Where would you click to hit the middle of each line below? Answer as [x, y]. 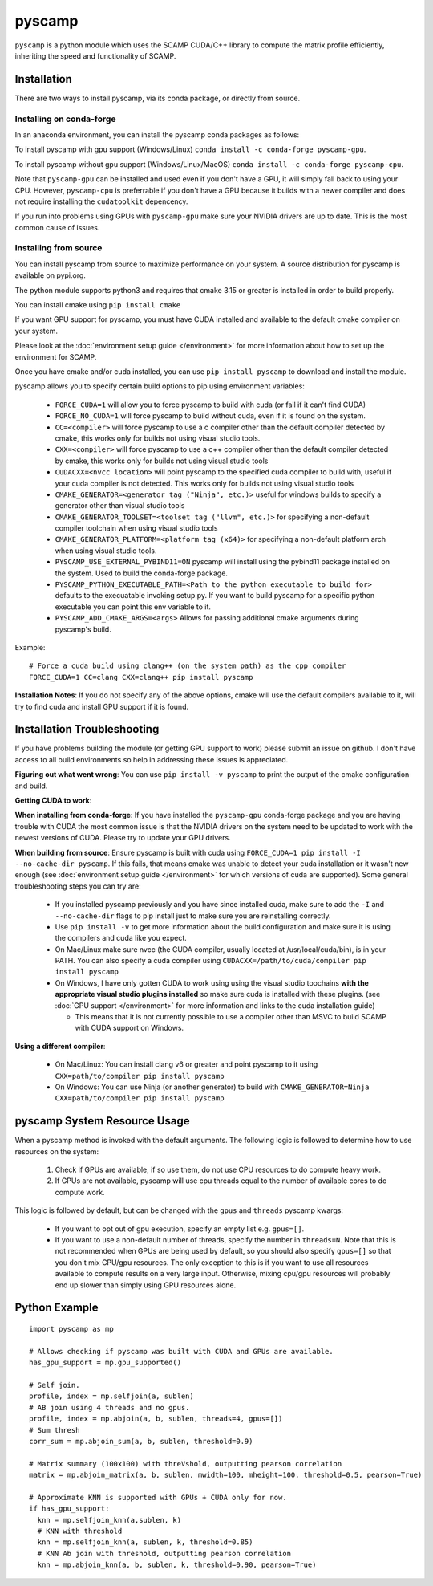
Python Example [57, 1308]
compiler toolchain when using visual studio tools [136, 528]
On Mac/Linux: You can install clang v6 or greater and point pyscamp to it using [186, 1064]
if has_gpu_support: [69, 1509]
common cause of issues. [57, 227]
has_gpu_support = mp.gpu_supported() [105, 1363]
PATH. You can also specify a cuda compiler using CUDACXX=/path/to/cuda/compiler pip [210, 961]
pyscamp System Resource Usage [102, 1121]
